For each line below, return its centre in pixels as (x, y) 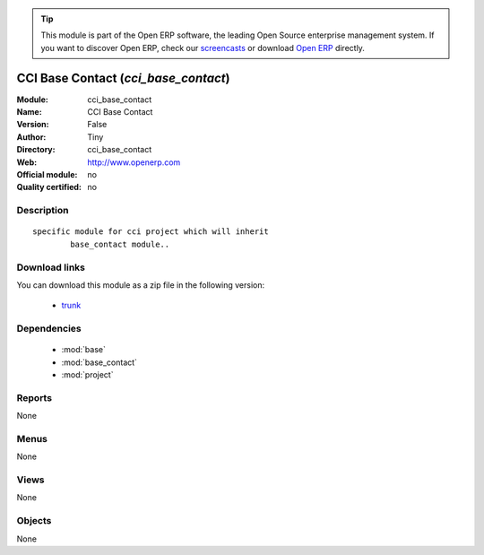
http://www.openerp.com (134, 162)
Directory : (36, 150)
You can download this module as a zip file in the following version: (141, 285)
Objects (34, 521)
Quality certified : (49, 187)
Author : (31, 137)
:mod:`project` (87, 375)
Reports (35, 397)
